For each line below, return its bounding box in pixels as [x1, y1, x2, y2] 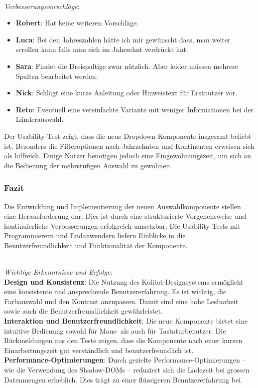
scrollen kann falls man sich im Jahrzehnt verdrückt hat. [15, 44, 188, 54]
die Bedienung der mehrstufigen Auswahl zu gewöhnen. [4, 160, 172, 170]
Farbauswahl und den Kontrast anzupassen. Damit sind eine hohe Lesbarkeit [4, 296, 239, 306]
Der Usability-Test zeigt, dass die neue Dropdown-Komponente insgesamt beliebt [4, 130, 252, 141]
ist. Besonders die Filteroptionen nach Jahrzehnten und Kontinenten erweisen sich [4, 140, 255, 151]
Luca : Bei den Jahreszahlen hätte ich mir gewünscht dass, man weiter [15, 34, 231, 44]
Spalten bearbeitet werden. [15, 70, 98, 81]
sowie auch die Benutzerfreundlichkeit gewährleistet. [4, 306, 163, 316]
